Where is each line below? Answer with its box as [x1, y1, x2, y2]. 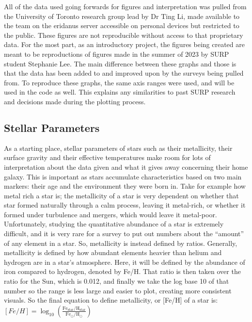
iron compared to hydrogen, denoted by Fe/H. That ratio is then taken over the [4, 266, 241, 276]
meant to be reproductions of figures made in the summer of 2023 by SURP [4, 48, 229, 59]
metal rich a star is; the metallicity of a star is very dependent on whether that [4, 190, 239, 200]
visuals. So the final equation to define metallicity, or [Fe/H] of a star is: [4, 295, 218, 305]
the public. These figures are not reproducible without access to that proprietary [4, 30, 243, 40]
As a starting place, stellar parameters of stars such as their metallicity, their [4, 143, 233, 153]
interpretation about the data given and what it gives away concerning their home [4, 161, 248, 172]
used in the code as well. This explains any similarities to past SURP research [4, 87, 236, 97]
